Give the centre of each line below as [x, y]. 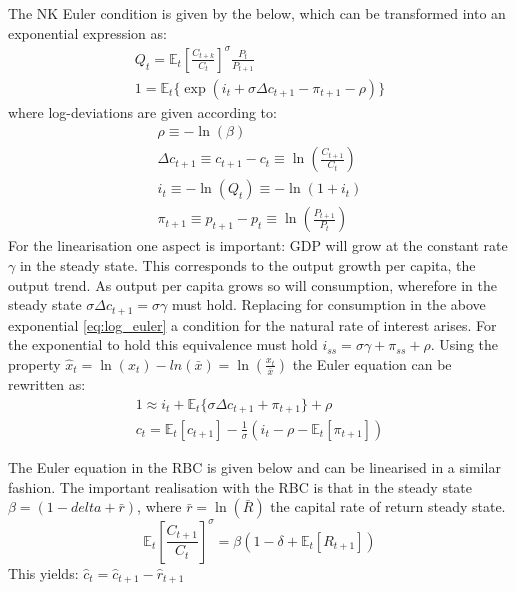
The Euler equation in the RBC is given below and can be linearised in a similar [254, 467]
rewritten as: [47, 383]
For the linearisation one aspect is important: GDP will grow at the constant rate [258, 245]
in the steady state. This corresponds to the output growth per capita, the [247, 265]
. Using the [464, 344]
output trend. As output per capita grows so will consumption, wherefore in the [252, 284]
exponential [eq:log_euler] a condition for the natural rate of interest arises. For [252, 324]
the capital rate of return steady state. [388, 506]
